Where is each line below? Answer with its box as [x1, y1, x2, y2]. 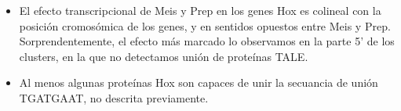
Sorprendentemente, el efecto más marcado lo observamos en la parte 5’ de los [19, 33, 395, 49]
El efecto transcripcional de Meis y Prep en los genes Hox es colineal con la [19, 2, 381, 18]
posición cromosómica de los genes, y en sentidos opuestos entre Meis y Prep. [19, 17, 391, 34]
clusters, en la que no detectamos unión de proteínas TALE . [19, 48, 308, 64]
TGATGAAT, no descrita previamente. [19, 89, 209, 106]
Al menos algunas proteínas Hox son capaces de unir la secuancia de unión [19, 74, 378, 91]
